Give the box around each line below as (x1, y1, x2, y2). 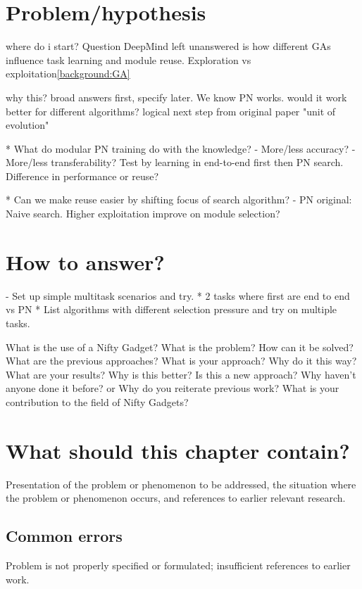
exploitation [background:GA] (6, 66, 130, 81)
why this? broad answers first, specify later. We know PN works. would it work (6, 89, 347, 104)
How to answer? (6, 247, 165, 276)
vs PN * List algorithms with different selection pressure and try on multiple (6, 302, 337, 317)
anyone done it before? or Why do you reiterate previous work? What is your (6, 381, 339, 395)
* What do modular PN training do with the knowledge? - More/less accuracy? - (6, 141, 356, 156)
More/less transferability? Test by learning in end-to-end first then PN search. (6, 155, 344, 170)
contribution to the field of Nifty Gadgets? (6, 394, 189, 409)
